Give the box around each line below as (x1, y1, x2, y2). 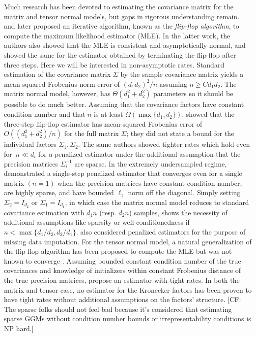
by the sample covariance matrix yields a (120, 69, 244, 79)
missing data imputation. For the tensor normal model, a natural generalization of (4, 236, 252, 246)
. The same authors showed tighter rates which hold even (78, 139, 250, 149)
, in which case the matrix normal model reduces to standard (65, 197, 249, 207)
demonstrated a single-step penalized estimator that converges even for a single (4, 168, 242, 178)
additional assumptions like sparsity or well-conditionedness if (4, 217, 190, 227)
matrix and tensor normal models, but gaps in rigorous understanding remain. (4, 11, 240, 21)
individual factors (4, 139, 57, 149)
